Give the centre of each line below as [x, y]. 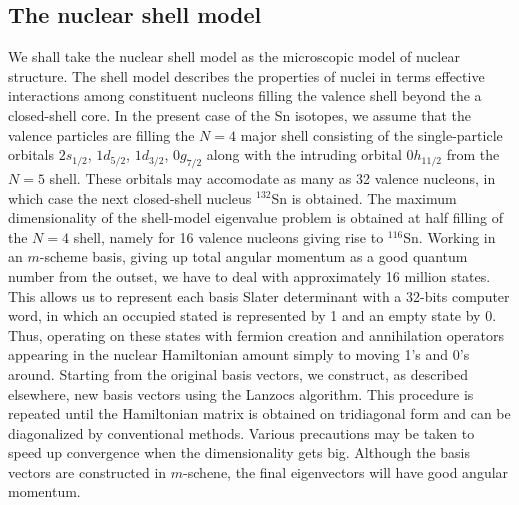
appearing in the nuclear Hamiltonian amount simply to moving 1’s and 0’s [239, 354]
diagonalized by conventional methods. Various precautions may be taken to [241, 432]
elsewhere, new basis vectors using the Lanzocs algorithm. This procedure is [241, 393]
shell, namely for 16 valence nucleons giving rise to [228, 236]
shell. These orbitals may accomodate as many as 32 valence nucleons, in [272, 177]
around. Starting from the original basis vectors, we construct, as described [238, 373]
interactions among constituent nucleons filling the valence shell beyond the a [245, 95]
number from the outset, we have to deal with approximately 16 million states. [249, 275]
